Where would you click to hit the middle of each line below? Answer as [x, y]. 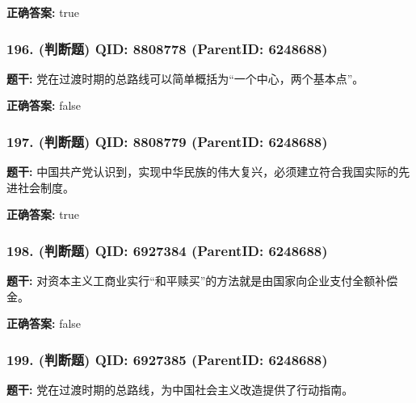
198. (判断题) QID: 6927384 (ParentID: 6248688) [167, 250]
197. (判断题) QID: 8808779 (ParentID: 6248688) [167, 141]
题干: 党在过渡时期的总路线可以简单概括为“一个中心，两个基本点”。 [185, 78]
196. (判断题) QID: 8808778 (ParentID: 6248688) [167, 48]
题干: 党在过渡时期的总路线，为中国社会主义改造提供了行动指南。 [180, 390]
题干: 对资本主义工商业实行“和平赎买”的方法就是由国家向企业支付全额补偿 [202, 281]
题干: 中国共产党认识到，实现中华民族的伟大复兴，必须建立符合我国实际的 [203, 172]
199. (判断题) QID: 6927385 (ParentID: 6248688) [167, 359]
